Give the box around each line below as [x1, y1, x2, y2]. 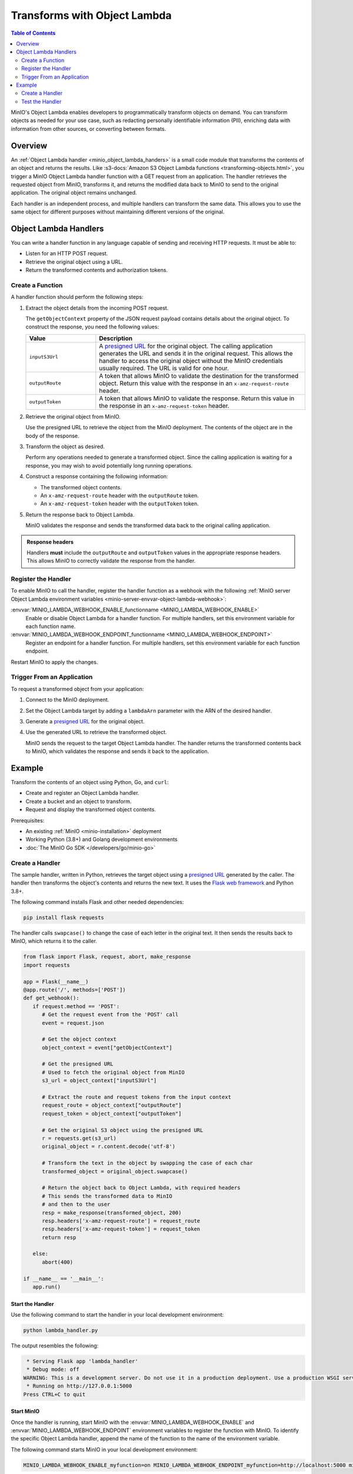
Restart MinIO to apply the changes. [11, 658, 98, 666]
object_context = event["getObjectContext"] [42, 1044, 173, 1051]
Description [99, 334, 132, 342]
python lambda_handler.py [23, 1327, 98, 1334]
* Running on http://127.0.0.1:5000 [26, 1383, 132, 1390]
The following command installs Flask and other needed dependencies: [11, 899, 184, 906]
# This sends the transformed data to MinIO [42, 1193, 173, 1199]
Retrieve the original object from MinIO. [25, 413, 121, 420]
